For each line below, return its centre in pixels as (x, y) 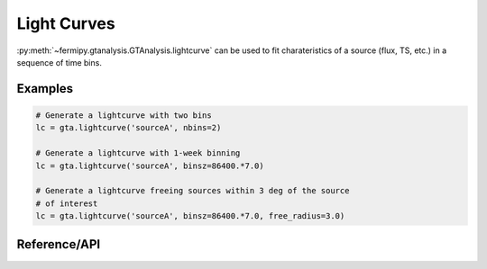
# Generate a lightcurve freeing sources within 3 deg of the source (193, 191)
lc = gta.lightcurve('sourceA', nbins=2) (129, 128)
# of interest (67, 203)
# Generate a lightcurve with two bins (124, 115)
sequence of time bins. (60, 62)
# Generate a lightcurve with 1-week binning (138, 153)
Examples (45, 89)
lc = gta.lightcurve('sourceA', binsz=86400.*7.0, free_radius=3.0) (190, 216)
